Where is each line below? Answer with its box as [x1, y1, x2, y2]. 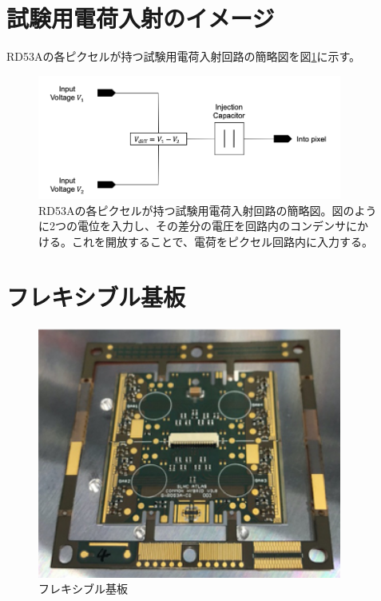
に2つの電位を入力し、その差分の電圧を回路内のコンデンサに [38, 217, 357, 234]
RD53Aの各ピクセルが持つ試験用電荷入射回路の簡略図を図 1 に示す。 [6, 48, 361, 65]
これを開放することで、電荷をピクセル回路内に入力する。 [71, 233, 374, 249]
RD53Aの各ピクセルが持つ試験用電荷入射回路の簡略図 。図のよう [38, 201, 377, 218]
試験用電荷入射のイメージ [6, 2, 275, 34]
